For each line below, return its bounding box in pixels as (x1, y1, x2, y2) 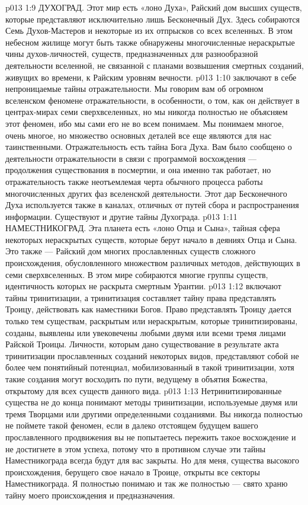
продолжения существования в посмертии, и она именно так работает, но (5, 164, 271, 176)
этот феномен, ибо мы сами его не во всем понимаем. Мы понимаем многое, (5, 117, 284, 129)
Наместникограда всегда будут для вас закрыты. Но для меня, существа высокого (5, 454, 299, 466)
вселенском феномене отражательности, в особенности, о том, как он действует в (5, 94, 300, 106)
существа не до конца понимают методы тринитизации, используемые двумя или (5, 396, 298, 408)
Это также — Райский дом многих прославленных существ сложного (5, 245, 256, 257)
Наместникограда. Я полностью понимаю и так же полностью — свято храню (5, 477, 288, 490)
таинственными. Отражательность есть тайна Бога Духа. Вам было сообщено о (5, 140, 292, 153)
